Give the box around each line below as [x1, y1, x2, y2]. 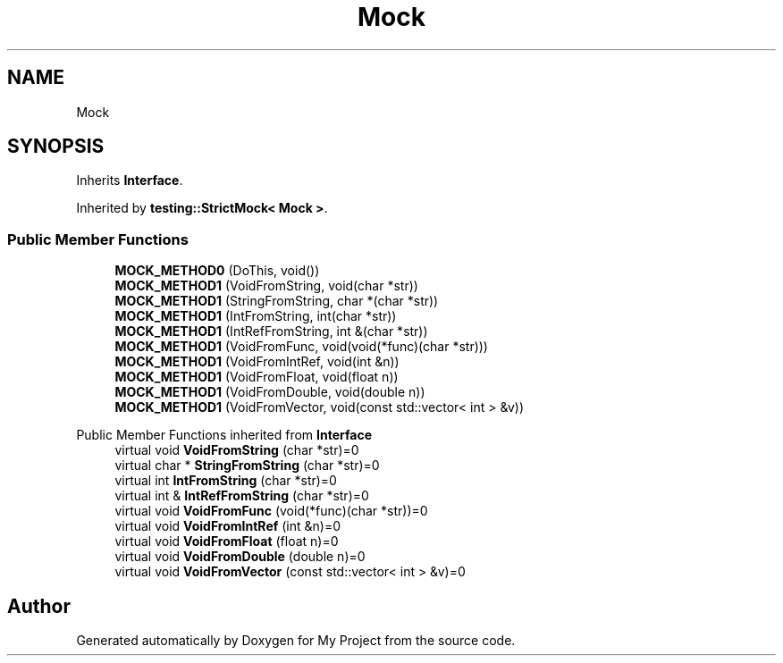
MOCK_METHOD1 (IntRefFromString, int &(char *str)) [114, 323, 428, 340]
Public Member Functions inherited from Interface [76, 427, 373, 443]
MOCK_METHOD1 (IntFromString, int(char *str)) [114, 308, 397, 324]
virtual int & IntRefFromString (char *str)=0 [114, 488, 369, 504]
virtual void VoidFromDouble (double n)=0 [114, 549, 366, 565]
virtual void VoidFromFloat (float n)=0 [114, 533, 339, 550]
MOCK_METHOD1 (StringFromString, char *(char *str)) [114, 293, 439, 309]
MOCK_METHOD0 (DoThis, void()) [114, 263, 320, 279]
